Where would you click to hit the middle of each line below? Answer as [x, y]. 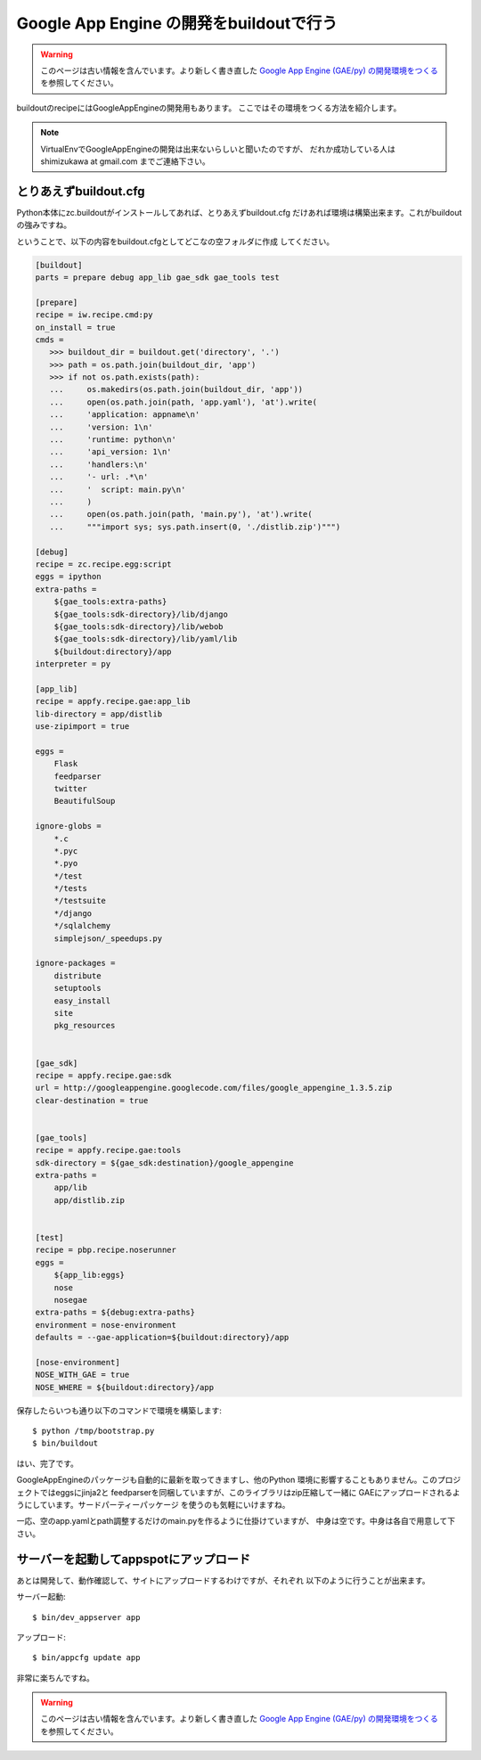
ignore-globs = [68, 826]
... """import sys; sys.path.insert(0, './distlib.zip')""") [195, 527]
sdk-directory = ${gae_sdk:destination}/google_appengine [164, 1162]
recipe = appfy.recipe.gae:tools [108, 1150]
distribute [77, 975]
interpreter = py [73, 664]
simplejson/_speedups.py [108, 938]
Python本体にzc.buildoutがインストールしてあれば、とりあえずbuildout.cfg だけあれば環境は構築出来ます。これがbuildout [239, 212]
